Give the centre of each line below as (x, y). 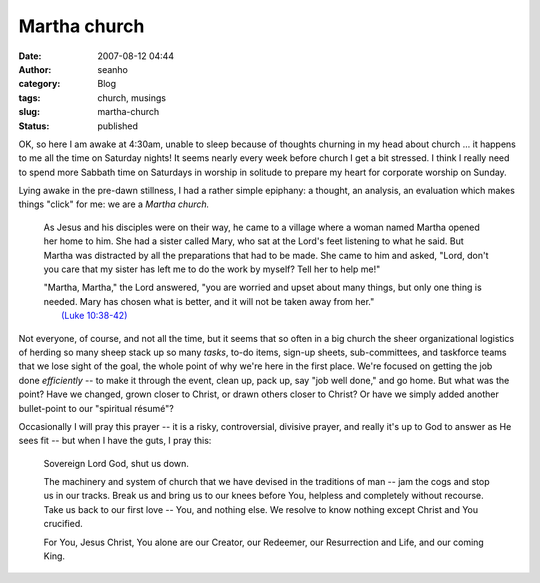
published (118, 126)
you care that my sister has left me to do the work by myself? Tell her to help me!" (212, 269)
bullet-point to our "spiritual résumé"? (96, 408)
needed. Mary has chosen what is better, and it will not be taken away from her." (209, 301)
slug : (29, 112)
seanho (113, 69)
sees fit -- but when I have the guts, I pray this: (115, 441)
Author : (35, 69)
